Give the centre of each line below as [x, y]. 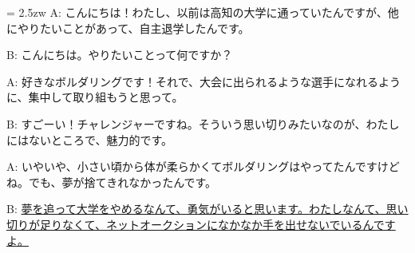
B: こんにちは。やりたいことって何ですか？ [120, 55]
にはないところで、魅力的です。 [90, 139]
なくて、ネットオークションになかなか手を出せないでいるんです [229, 224]
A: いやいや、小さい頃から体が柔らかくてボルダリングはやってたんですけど [203, 166]
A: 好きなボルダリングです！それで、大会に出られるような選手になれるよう [204, 81]
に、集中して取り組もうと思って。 [95, 97]
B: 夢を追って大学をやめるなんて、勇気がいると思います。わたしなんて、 [196, 209]
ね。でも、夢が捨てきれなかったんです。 [112, 182]
